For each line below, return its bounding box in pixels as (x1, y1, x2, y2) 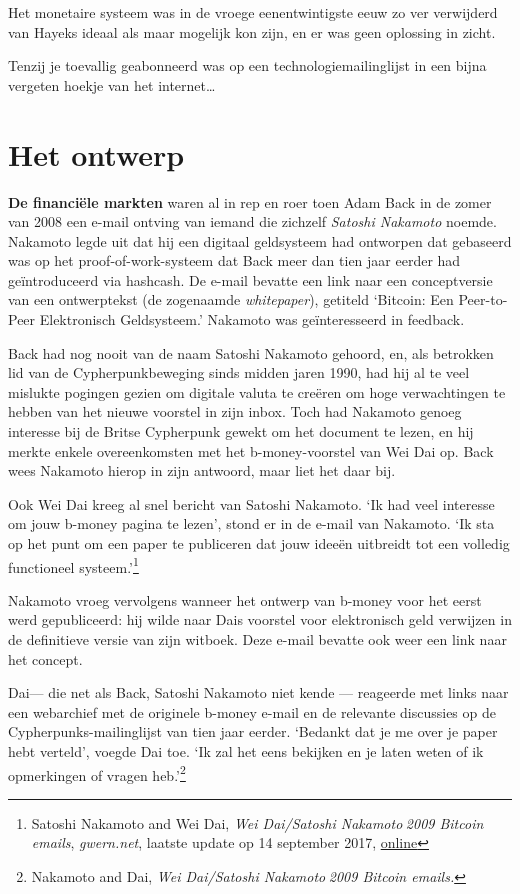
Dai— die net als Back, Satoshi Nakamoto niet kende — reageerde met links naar (8, 682, 509, 703)
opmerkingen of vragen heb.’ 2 (8, 761, 186, 785)
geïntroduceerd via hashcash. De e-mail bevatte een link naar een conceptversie (8, 269, 493, 290)
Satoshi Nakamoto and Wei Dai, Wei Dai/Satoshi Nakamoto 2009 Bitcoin (31, 812, 484, 833)
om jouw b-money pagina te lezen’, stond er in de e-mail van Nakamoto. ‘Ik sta (8, 513, 495, 534)
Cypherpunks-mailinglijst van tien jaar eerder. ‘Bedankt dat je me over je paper (8, 721, 498, 742)
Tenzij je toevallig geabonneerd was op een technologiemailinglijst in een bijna (8, 55, 487, 76)
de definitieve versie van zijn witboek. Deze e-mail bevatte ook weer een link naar (8, 629, 507, 650)
